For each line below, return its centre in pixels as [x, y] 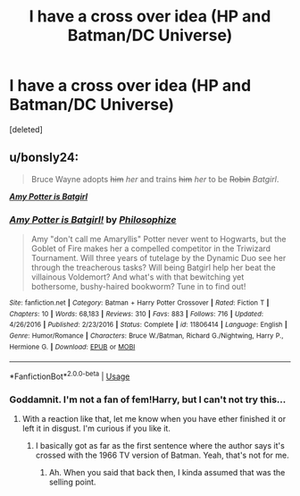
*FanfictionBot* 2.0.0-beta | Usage [70, 375]
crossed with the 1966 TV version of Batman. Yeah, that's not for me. [162, 455]
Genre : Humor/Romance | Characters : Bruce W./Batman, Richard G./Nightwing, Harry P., [146, 336]
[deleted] [26, 129]
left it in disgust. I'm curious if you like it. [96, 429]
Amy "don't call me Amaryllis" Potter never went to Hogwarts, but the [158, 240]
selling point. [72, 482]
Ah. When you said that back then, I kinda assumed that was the [167, 473]
